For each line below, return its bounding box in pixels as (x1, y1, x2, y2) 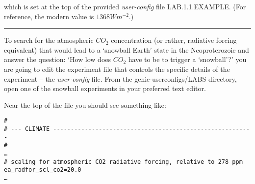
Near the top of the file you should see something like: (4, 99, 166, 110)
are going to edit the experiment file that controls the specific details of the (4, 63, 230, 74)
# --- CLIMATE (4, 125, 50, 132)
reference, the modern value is (4, 11, 94, 21)
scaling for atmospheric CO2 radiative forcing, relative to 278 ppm (11, 158, 243, 165)
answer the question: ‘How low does (4, 54, 111, 64)
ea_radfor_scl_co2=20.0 (4, 166, 81, 174)
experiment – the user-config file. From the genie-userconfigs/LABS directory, (4, 73, 237, 84)
